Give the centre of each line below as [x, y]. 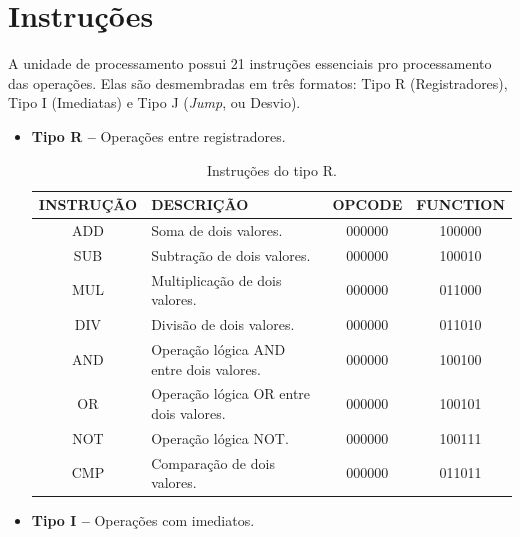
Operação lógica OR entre [231, 393]
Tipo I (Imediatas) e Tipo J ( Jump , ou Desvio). [154, 102]
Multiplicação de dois [216, 279]
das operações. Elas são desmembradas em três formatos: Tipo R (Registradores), [258, 82]
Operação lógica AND [218, 348]
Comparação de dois [213, 462]
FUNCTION [460, 204]
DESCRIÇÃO [200, 204]
